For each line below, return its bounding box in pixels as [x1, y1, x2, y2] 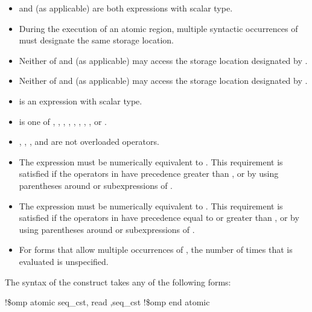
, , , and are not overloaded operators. [19, 135, 159, 148]
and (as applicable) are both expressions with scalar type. [19, 2, 233, 14]
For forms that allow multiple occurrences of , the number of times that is [19, 243, 293, 256]
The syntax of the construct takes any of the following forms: [5, 275, 231, 288]
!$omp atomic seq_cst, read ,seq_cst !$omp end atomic [5, 296, 210, 308]
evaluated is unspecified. [19, 255, 109, 267]
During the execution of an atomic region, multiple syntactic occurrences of [19, 22, 298, 34]
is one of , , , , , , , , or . [19, 115, 107, 127]
